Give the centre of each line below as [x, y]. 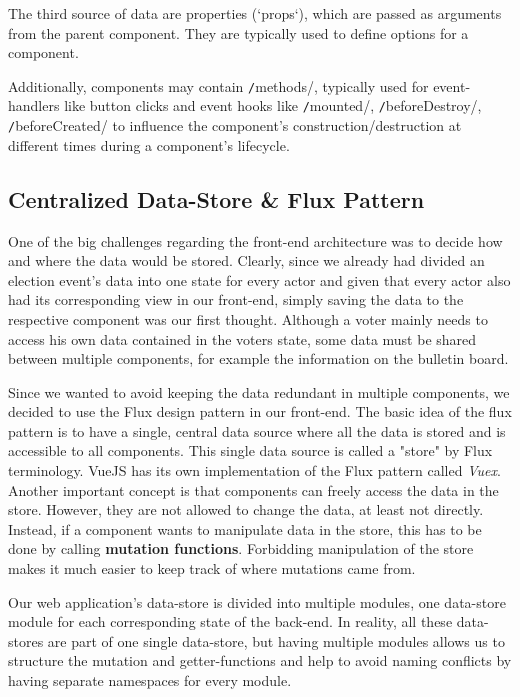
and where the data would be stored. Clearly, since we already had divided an [246, 260]
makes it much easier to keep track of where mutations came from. [212, 568]
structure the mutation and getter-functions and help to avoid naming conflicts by [260, 660]
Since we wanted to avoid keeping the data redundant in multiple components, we [259, 391]
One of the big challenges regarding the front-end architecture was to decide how [255, 240]
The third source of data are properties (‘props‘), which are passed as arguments [255, 13]
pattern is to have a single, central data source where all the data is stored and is [257, 430]
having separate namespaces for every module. [150, 680]
